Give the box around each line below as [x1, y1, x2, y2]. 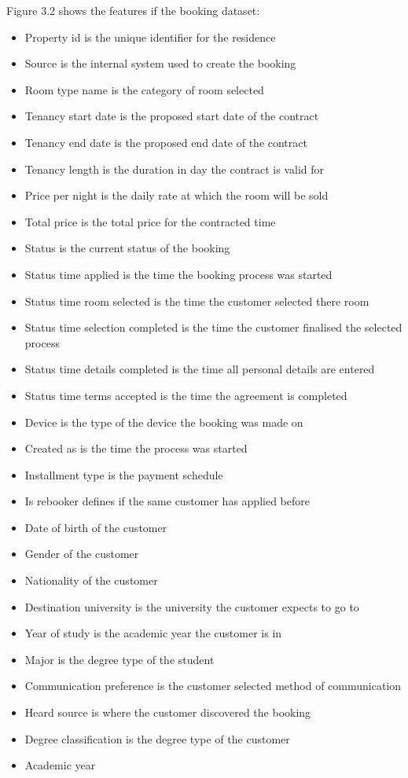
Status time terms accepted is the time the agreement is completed [24, 387, 347, 403]
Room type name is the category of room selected [24, 81, 264, 97]
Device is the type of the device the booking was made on [24, 413, 303, 430]
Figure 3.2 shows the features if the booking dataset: [6, 2, 260, 18]
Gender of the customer [24, 545, 139, 562]
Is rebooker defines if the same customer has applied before [24, 493, 310, 509]
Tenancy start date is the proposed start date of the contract [24, 108, 319, 124]
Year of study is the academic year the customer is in [24, 625, 282, 641]
